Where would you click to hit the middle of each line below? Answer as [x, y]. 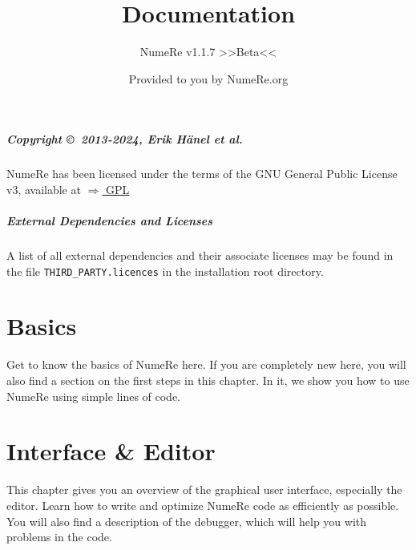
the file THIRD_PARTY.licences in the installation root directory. [165, 271]
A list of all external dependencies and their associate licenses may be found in [200, 255]
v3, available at [44, 189]
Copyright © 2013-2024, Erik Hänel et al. [125, 139]
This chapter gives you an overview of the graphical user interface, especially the [204, 489]
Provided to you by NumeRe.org [208, 78]
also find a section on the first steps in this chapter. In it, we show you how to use [208, 380]
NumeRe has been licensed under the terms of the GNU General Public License [202, 174]
